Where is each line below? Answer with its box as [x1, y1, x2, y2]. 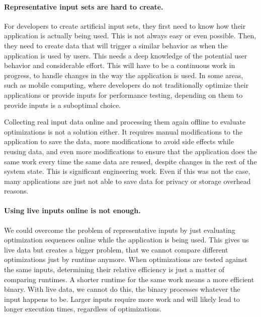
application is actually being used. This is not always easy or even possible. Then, [4, 30, 256, 41]
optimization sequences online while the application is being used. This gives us [4, 234, 249, 245]
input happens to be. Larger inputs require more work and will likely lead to [4, 293, 240, 304]
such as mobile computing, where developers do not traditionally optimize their [4, 80, 249, 90]
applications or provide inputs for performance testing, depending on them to [4, 89, 243, 100]
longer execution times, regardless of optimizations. [4, 303, 162, 314]
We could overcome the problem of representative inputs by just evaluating [4, 224, 235, 235]
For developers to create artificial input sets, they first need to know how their [4, 20, 246, 31]
